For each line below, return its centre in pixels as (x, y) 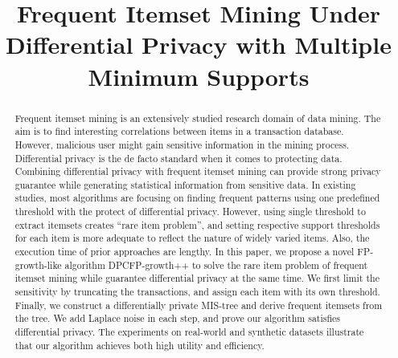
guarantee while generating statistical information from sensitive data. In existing (185, 184)
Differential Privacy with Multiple (199, 45)
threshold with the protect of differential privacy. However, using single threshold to (190, 212)
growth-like (38, 264)
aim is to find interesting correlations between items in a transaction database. (179, 131)
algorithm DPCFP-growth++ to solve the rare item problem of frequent (216, 264)
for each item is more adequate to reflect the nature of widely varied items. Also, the (192, 238)
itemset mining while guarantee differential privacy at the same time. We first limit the (197, 278)
